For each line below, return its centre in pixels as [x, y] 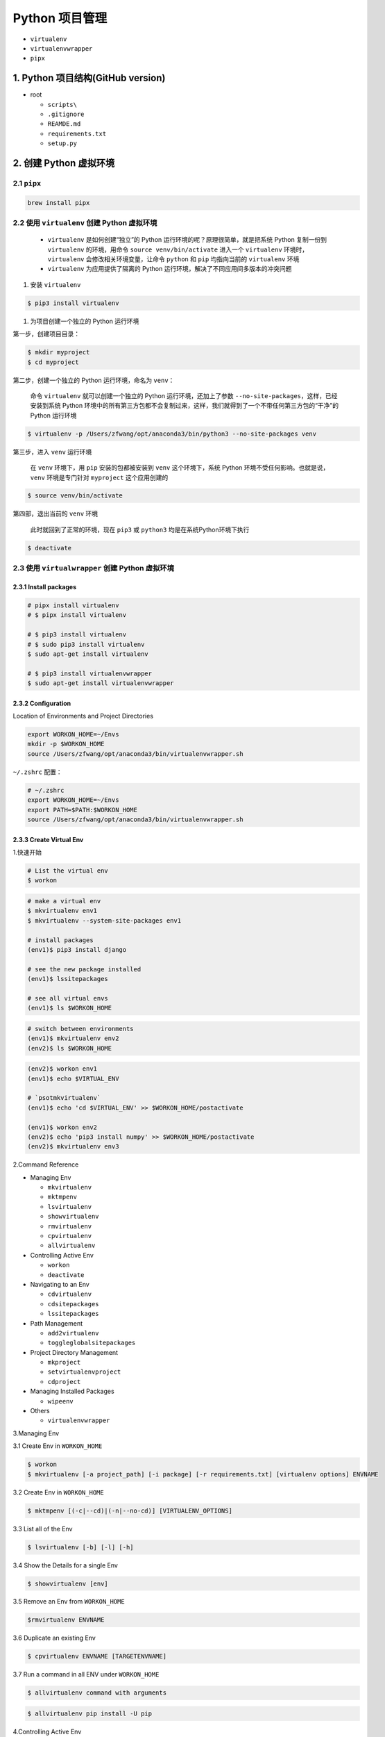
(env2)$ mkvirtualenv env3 [73, 1147]
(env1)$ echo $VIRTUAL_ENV [73, 1078]
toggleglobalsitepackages [92, 1343]
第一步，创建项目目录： [46, 334]
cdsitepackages [74, 1304]
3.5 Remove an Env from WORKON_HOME [69, 1602]
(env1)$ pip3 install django [77, 949]
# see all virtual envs [68, 998]
